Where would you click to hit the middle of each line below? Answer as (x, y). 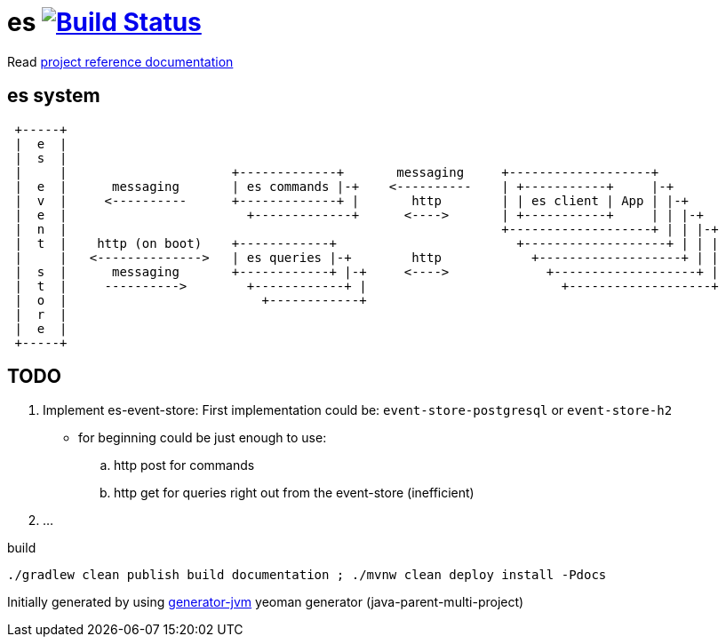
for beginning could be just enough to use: (203, 438)
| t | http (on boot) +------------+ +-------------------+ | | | (367, 243)
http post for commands (184, 465)
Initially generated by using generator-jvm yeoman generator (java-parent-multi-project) (266, 602)
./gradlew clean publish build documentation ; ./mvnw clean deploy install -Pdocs (307, 575)
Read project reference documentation (120, 61)
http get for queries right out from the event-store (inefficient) (294, 493)
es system (54, 96)
